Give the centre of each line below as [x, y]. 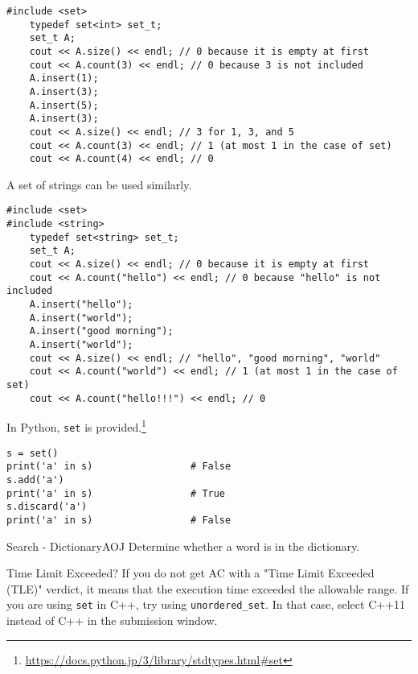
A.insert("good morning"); [101, 331]
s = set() [33, 453]
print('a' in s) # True [116, 493]
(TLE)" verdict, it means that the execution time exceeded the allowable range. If [208, 588]
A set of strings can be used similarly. [99, 184]
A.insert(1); [64, 79]
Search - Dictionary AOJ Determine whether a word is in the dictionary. [183, 546]
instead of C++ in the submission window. [112, 620]
